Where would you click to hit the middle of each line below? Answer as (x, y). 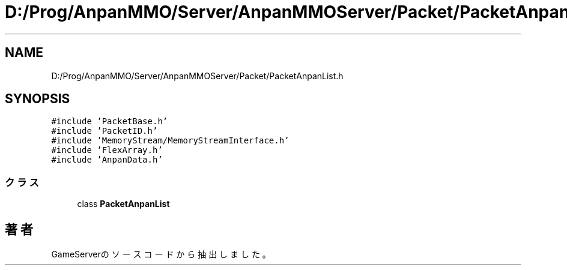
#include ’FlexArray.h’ (107, 150)
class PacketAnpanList (123, 204)
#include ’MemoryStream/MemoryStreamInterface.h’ (170, 141)
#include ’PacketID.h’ (105, 131)
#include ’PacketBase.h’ (110, 121)
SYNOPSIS (38, 99)
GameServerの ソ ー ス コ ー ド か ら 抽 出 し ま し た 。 (161, 254)
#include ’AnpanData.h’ (107, 160)
